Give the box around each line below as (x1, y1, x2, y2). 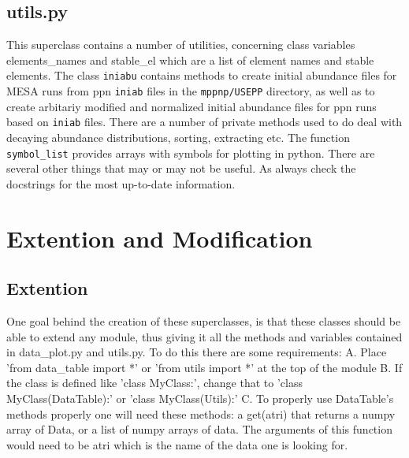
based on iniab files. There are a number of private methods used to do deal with (6, 114, 403, 130)
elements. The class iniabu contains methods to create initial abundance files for (6, 67, 397, 84)
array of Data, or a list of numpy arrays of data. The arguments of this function (6, 421, 392, 438)
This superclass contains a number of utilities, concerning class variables (6, 36, 355, 53)
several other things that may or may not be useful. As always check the (6, 160, 356, 177)
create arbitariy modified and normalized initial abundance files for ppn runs (6, 98, 377, 114)
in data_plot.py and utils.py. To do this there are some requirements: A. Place (6, 344, 387, 360)
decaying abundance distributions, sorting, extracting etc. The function (6, 128, 350, 145)
